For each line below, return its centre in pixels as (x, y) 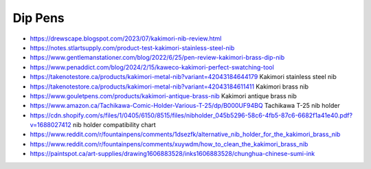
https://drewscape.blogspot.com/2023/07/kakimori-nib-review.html (126, 38)
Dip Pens (38, 18)
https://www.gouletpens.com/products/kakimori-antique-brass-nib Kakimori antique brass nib (163, 95)
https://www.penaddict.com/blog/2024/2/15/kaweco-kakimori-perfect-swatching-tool (152, 67)
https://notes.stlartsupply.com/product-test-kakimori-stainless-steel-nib (132, 47)
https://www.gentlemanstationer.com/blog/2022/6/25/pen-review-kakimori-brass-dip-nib (157, 58)
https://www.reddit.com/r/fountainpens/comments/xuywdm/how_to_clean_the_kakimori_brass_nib (169, 144)
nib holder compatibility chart (114, 125)
